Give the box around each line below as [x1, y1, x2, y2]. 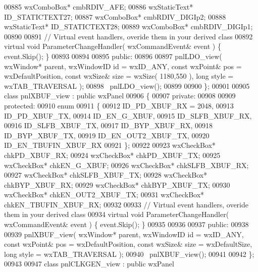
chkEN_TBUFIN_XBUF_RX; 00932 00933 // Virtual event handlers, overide [4, 199, 248, 209]
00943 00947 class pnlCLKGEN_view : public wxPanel [4, 258, 174, 269]
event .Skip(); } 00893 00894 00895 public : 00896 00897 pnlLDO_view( [4, 50, 222, 61]
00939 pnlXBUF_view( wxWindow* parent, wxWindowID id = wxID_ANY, [4, 229, 244, 239]
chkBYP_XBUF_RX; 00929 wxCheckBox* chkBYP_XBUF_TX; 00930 [4, 179, 230, 190]
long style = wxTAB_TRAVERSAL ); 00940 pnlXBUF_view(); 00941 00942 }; [4, 248, 254, 259]
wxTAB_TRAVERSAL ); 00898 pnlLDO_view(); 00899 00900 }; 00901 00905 [4, 80, 250, 91]
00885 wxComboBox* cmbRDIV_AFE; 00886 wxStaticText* [4, 2, 193, 12]
